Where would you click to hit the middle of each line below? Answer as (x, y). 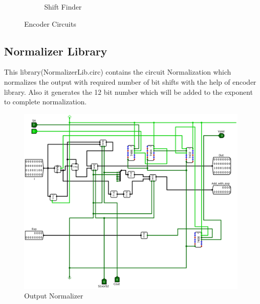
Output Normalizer (54, 296)
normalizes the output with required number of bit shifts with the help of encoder (130, 81)
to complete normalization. (46, 102)
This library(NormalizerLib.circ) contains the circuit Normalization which (118, 72)
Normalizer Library (56, 51)
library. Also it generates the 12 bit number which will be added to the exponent (128, 92)
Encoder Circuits (50, 23)
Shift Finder (63, 7)
